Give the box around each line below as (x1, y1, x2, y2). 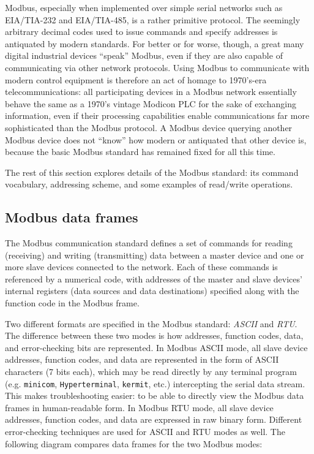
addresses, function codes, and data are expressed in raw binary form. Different (5, 413, 302, 426)
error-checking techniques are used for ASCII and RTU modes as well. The (5, 425, 285, 438)
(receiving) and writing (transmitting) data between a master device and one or (5, 248, 304, 261)
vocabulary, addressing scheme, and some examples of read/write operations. (5, 178, 293, 191)
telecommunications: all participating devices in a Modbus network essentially (5, 85, 297, 98)
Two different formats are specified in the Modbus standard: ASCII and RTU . (5, 317, 297, 330)
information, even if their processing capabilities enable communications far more (5, 109, 310, 122)
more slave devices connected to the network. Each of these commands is (5, 260, 278, 273)
